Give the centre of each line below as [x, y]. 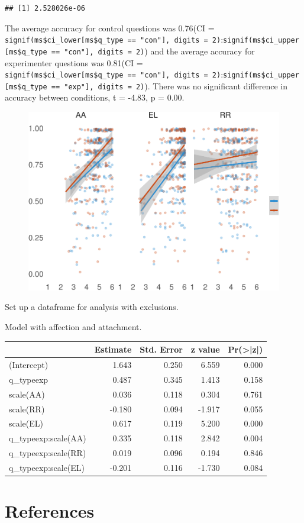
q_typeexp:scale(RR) [48, 453]
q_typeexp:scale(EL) [47, 467]
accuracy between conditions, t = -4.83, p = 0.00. [95, 97]
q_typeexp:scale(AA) [48, 438]
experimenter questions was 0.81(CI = [74, 62]
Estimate [113, 349]
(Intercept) [29, 365]
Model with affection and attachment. [73, 327]
